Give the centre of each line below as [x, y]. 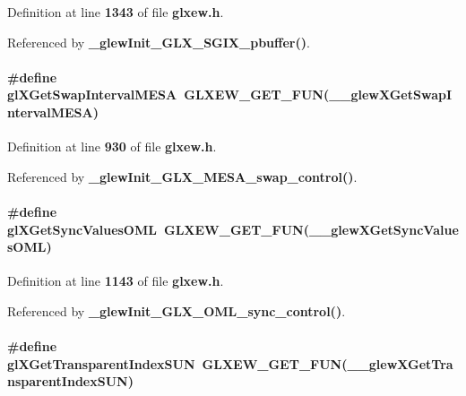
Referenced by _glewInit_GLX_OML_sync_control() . [177, 310]
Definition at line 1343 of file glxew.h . [116, 12]
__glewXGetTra [400, 363]
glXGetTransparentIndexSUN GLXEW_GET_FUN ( [177, 363]
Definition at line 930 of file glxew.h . [112, 146]
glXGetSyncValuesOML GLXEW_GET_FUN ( [158, 229]
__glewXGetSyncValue [384, 229]
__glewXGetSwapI [391, 95]
